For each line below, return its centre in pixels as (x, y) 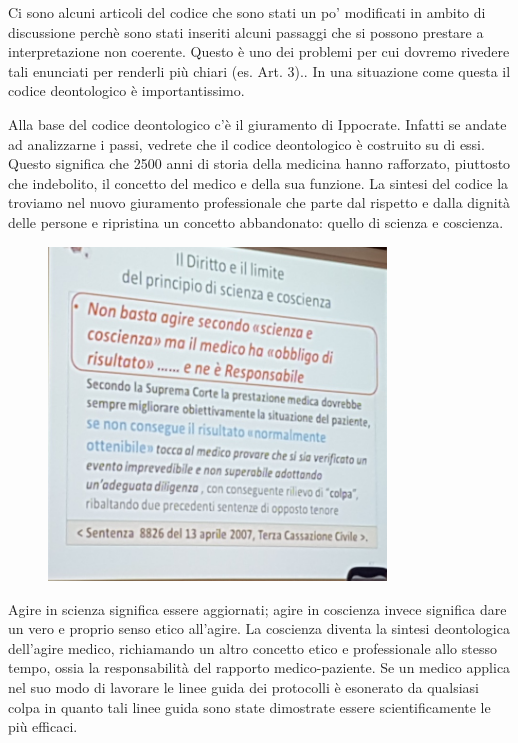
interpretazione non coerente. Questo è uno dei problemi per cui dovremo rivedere (259, 51)
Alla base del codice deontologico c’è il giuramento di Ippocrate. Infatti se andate (257, 123)
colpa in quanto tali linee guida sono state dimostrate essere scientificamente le (249, 706)
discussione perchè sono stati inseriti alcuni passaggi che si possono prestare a (246, 31)
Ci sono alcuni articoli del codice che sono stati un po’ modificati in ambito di (247, 12)
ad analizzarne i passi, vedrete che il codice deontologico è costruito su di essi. (246, 143)
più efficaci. (43, 726)
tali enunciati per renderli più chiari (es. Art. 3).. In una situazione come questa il (259, 70)
